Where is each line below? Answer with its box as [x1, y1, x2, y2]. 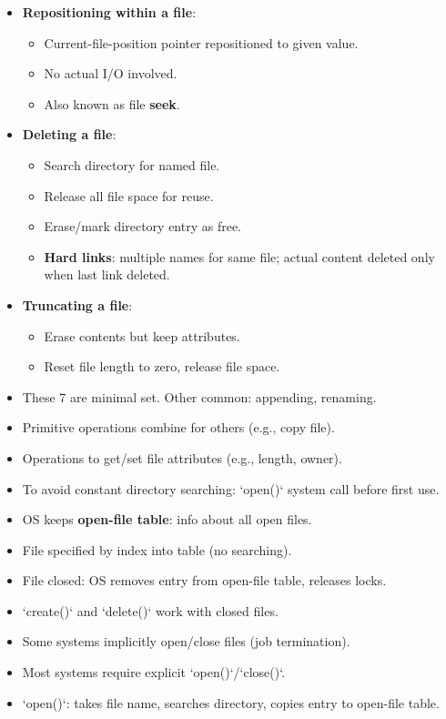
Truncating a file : [22, 295, 133, 314]
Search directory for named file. [44, 155, 220, 174]
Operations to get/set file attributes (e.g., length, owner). [22, 448, 342, 467]
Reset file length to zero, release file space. [44, 357, 280, 376]
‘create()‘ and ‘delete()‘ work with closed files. [22, 601, 279, 620]
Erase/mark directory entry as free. [44, 217, 242, 236]
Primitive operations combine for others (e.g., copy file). [22, 418, 335, 437]
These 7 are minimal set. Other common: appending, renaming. [22, 387, 377, 406]
